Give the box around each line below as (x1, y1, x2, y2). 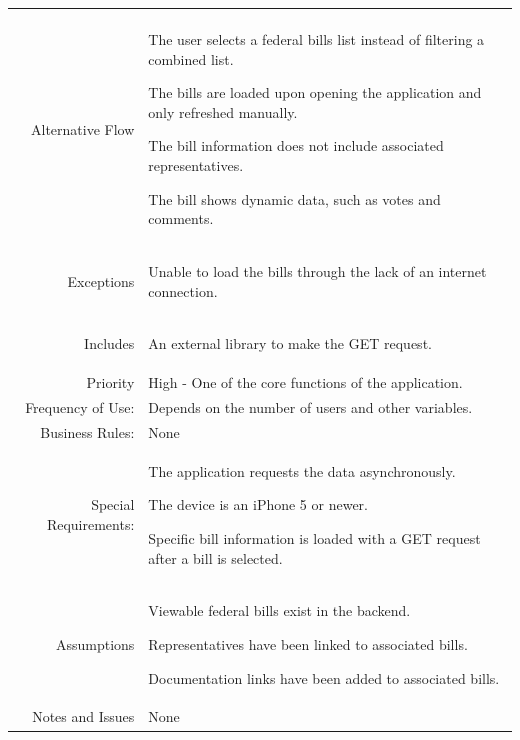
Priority (86, 372, 135, 393)
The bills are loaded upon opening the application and (148, 82, 482, 103)
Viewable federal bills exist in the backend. (148, 600, 411, 621)
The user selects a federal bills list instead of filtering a (148, 29, 485, 49)
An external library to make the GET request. (148, 333, 432, 354)
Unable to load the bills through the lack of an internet (148, 261, 487, 281)
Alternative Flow (31, 118, 135, 139)
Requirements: (46, 514, 135, 534)
